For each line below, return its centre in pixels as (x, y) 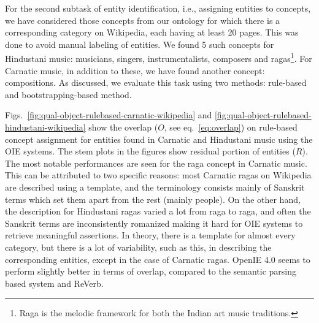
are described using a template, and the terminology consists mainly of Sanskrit (155, 187)
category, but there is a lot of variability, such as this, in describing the (138, 247)
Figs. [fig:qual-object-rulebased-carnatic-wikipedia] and (109, 115)
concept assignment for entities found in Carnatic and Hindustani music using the (159, 139)
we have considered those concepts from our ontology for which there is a (143, 20)
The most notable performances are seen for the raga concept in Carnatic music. (156, 163)
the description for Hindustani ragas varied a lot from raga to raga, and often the (158, 211)
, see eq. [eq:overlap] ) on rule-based (231, 127)
